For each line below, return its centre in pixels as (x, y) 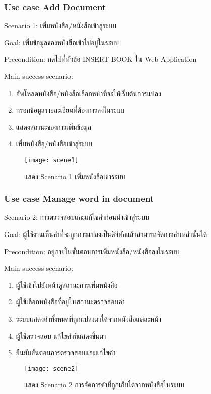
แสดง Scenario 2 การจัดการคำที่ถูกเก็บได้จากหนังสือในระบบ (104, 385)
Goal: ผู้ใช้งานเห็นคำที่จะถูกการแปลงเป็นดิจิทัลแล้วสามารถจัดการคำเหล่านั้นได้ (106, 234)
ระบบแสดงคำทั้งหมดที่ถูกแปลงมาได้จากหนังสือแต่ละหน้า (88, 319)
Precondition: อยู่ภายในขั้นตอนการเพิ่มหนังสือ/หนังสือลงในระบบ (92, 251)
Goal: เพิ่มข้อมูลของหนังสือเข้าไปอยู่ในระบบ (62, 42)
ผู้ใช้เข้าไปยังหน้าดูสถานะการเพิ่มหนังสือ (67, 285)
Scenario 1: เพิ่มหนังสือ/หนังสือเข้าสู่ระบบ (60, 25)
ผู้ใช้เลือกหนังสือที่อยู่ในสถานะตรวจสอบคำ (70, 302)
